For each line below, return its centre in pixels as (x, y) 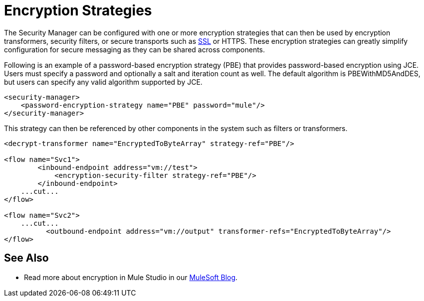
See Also (26, 258)
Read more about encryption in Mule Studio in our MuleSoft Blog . (131, 277)
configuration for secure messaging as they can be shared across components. (135, 49)
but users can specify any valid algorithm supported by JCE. (103, 82)
